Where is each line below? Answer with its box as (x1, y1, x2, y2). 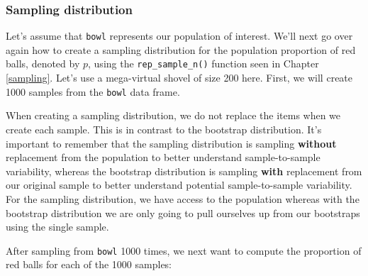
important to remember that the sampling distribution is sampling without (6, 136, 337, 150)
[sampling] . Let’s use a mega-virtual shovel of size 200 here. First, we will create (6, 70, 353, 85)
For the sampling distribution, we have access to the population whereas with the (6, 191, 359, 206)
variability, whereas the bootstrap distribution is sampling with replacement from (6, 163, 362, 178)
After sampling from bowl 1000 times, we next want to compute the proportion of (6, 243, 362, 258)
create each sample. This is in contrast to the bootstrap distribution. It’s (6, 121, 322, 136)
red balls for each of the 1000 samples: (6, 257, 172, 272)
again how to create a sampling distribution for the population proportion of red (6, 42, 356, 57)
